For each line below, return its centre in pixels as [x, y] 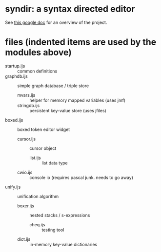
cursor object [43, 148]
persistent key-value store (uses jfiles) [68, 110]
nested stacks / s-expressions [60, 215]
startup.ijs [15, 66]
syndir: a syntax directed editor [70, 9]
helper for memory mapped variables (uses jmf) [78, 100]
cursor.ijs [26, 139]
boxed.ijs [14, 120]
